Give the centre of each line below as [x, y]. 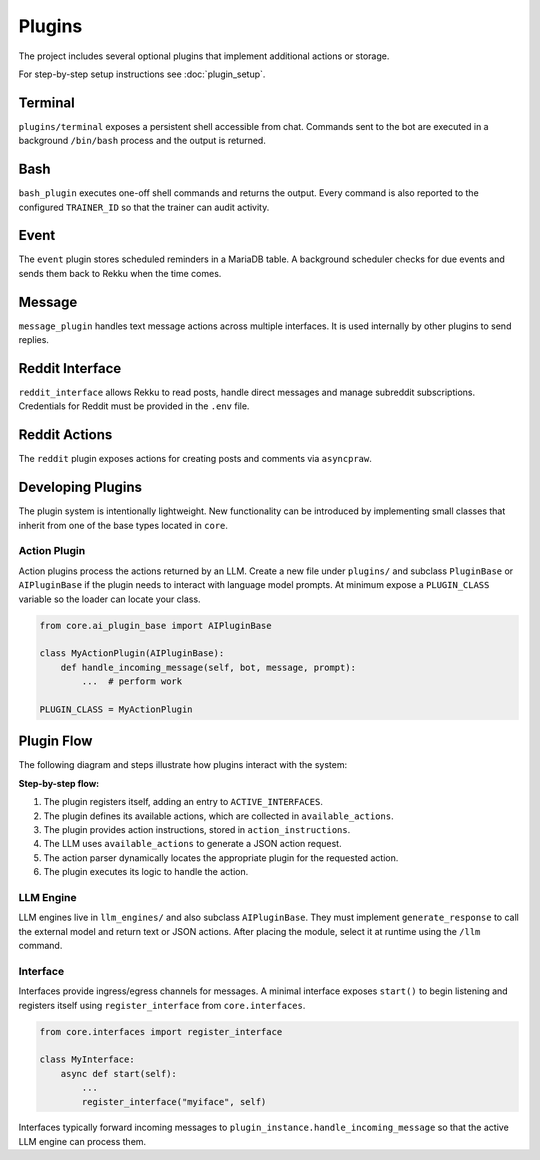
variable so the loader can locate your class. [109, 599]
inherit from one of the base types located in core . [123, 525]
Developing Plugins [80, 487]
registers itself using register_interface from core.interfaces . [162, 1005]
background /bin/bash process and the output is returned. [142, 141]
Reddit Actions [65, 435]
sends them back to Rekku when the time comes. [120, 273]
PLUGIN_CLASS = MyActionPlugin [116, 709]
